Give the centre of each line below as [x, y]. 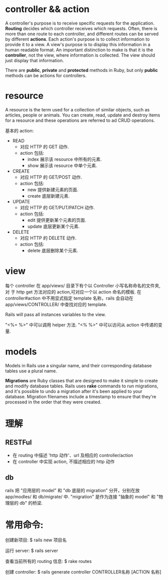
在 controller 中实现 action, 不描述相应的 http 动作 [63, 461]
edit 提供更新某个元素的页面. [57, 220]
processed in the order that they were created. [53, 402]
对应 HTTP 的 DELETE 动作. [48, 238]
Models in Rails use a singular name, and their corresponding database [78, 365]
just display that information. [35, 60]
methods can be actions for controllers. [46, 75]
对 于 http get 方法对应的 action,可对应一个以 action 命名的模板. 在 [73, 292]
